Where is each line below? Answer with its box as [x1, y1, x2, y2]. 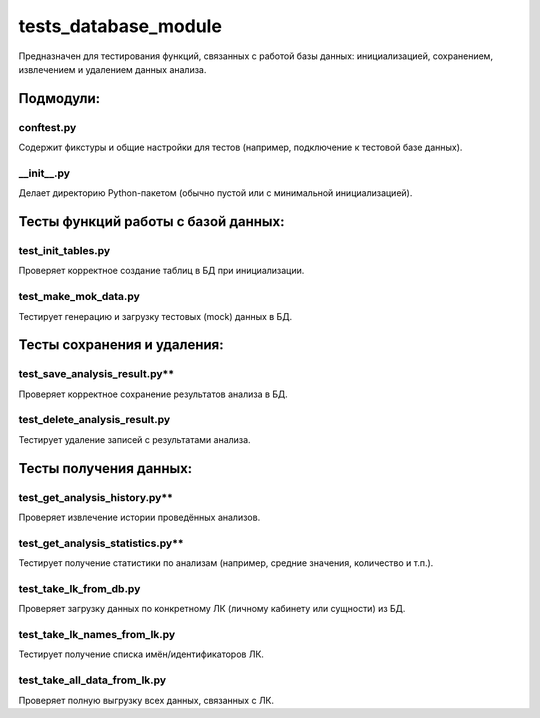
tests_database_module [18, 15, 222, 37]
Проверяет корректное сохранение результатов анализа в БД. [18, 388, 289, 400]
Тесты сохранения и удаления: [18, 336, 224, 354]
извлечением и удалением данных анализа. [18, 63, 207, 75]
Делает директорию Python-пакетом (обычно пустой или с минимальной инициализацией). [18, 187, 413, 199]
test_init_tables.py [18, 244, 111, 258]
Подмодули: [18, 90, 101, 107]
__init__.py [18, 166, 70, 180]
